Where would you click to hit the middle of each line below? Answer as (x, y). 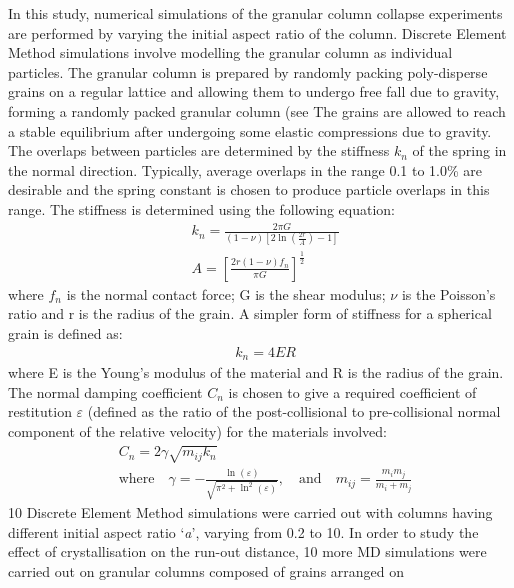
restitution (40, 411)
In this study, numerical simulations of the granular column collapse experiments (255, 13)
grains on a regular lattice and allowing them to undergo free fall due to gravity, (254, 91)
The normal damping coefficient (105, 391)
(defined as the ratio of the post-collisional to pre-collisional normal (294, 411)
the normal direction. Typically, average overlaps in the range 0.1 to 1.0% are (245, 169)
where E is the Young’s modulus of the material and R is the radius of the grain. (256, 372)
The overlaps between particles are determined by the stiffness (199, 150)
